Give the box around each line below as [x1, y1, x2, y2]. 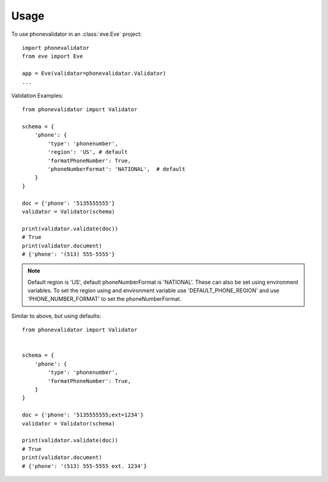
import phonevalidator [22, 44, 90, 51]
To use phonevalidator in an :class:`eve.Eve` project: [11, 30, 142, 38]
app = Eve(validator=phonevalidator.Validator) [22, 70, 166, 77]
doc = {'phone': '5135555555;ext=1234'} [22, 411, 144, 419]
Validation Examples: [11, 92, 64, 99]
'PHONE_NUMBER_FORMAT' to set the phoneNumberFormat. [27, 295, 182, 303]
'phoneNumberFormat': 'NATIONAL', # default [47, 166, 185, 173]
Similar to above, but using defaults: [11, 312, 101, 319]
